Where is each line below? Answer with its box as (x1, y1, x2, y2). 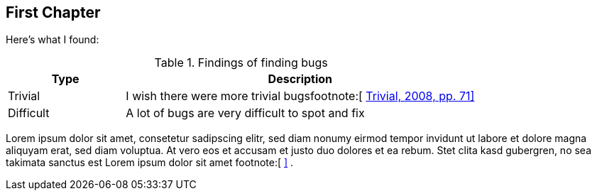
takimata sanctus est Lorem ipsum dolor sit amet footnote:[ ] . (6, 156, 294, 169)
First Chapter (6, 4, 101, 21)
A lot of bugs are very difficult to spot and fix (126, 106, 365, 121)
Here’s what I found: (6, 33, 99, 46)
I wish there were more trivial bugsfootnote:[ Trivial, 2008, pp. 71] (126, 89, 475, 104)
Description (268, 72, 333, 87)
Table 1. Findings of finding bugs (154, 55, 328, 70)
